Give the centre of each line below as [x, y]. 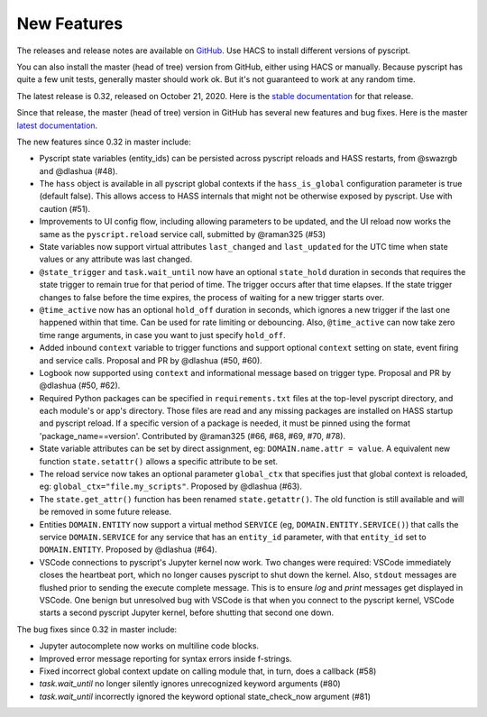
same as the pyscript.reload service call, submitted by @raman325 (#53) [183, 234]
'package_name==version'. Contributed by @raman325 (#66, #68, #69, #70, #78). [193, 436]
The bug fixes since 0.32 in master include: [97, 629]
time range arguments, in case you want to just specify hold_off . [162, 335]
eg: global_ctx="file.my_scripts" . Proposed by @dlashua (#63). [170, 486]
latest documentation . [57, 125]
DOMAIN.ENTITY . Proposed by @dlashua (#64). [128, 549]
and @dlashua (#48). [78, 170]
